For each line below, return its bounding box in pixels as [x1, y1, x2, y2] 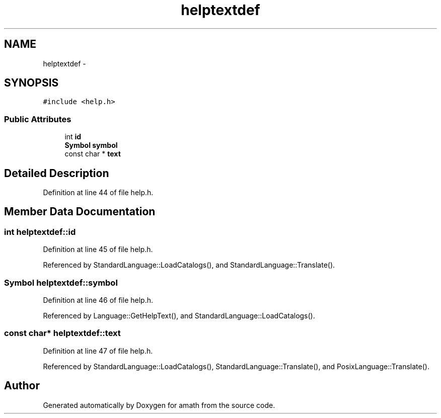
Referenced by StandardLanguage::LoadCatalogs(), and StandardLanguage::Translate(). [43, 261, 335, 270]
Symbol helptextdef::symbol [4, 277, 118, 288]
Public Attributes [4, 114, 71, 124]
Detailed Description [4, 166, 109, 180]
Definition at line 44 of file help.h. [43, 188, 154, 197]
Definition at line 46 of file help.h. [43, 296, 153, 304]
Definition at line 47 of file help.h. [43, 346, 153, 355]
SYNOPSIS [4, 76, 59, 90]
